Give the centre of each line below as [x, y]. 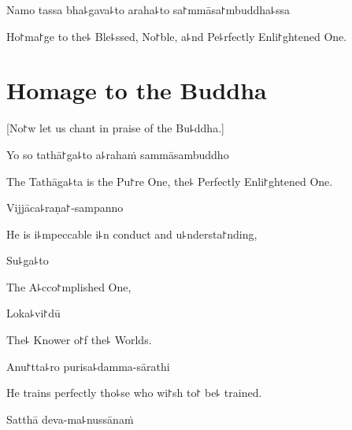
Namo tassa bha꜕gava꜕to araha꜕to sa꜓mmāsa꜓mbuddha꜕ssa [148, 9]
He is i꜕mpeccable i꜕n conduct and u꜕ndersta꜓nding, [132, 234]
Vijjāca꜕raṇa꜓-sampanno [65, 208]
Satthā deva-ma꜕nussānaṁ [70, 419]
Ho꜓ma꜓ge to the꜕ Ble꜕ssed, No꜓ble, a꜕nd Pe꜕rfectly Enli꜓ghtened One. [177, 36]
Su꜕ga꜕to [28, 260]
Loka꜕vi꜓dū [33, 313]
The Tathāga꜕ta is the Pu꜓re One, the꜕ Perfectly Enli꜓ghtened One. [170, 181]
